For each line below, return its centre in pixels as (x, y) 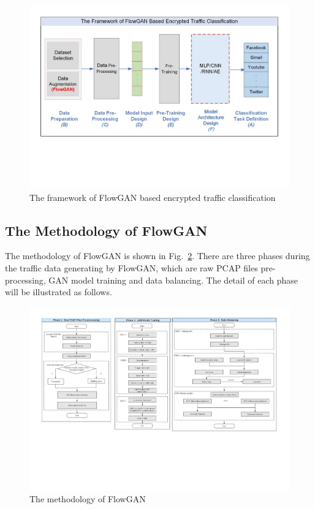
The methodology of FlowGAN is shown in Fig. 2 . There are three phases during (157, 256)
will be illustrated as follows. (59, 292)
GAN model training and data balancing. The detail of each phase (173, 280)
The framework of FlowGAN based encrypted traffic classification (153, 197)
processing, (25, 280)
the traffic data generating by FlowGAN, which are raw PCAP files (131, 268)
